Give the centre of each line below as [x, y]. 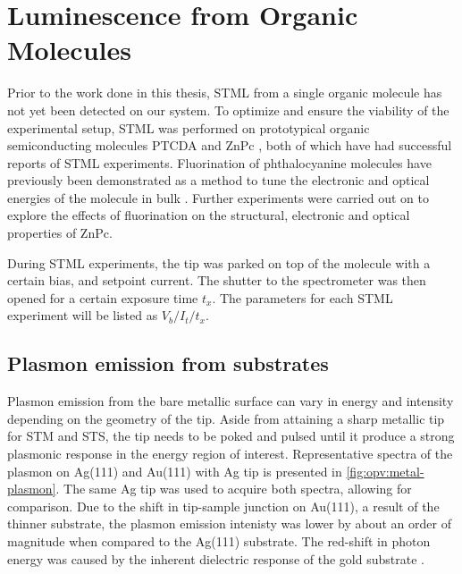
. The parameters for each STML [302, 297]
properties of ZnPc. [60, 233]
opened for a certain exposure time [103, 297]
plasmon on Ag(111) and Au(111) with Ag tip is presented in [175, 471]
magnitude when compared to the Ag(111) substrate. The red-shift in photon [219, 540]
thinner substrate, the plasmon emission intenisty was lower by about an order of [229, 523]
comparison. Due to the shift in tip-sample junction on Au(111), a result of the [223, 506]
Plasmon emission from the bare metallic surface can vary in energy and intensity [231, 401]
